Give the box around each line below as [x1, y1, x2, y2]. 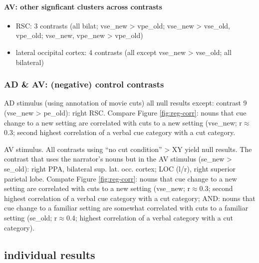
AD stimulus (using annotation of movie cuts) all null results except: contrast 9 [4, 97, 247, 108]
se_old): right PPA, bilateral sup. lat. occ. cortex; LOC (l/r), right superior [4, 163, 236, 173]
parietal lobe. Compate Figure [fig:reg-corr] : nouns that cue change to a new [4, 173, 237, 183]
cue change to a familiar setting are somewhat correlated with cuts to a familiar [4, 202, 249, 213]
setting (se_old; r [4, 212, 57, 222]
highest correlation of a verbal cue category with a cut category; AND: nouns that [4, 192, 256, 203]
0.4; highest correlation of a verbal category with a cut [66, 212, 233, 222]
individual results [4, 246, 95, 262]
